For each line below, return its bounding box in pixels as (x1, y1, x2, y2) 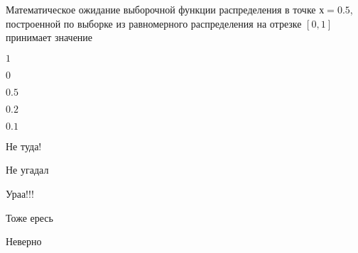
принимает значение (6, 30, 93, 45)
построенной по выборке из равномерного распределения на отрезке (6, 16, 302, 30)
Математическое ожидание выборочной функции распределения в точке (6, 2, 316, 16)
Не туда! (6, 138, 42, 153)
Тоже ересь (6, 210, 53, 225)
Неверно (6, 234, 42, 249)
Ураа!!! (6, 186, 34, 201)
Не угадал (6, 162, 49, 177)
